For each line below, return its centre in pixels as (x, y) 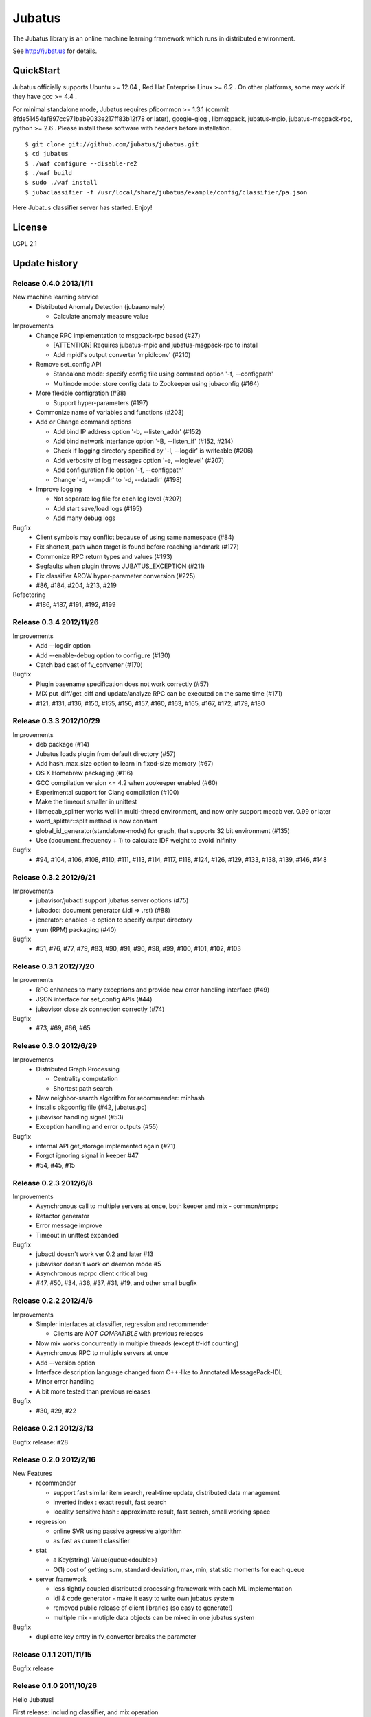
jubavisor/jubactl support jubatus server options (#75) (112, 900)
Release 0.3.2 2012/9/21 (54, 877)
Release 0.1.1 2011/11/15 (52, 1655)
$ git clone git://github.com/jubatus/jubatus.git (112, 144)
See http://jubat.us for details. (55, 51)
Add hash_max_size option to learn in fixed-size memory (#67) (125, 763)
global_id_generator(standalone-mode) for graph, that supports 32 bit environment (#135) (163, 830)
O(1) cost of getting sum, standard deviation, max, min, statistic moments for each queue (179, 1569)
